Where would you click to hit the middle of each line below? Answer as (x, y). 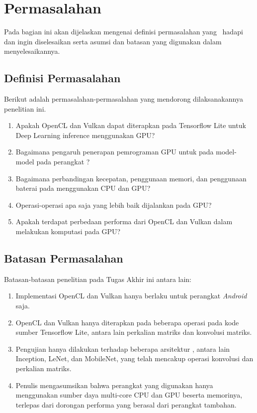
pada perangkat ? (63, 162)
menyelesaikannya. (32, 51)
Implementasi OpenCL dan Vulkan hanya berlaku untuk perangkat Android (131, 296)
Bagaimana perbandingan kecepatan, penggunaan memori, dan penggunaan (131, 178)
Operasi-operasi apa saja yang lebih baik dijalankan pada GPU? (114, 205)
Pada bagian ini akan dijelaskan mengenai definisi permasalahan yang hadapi (124, 32)
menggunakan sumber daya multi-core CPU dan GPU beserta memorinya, (129, 395)
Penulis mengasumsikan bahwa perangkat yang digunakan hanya (114, 385)
